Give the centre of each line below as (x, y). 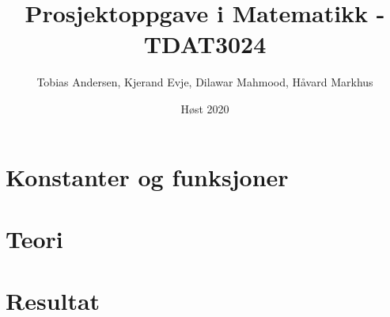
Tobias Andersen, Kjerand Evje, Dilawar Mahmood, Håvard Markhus (205, 82)
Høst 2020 (205, 108)
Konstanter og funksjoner (147, 176)
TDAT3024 (205, 44)
